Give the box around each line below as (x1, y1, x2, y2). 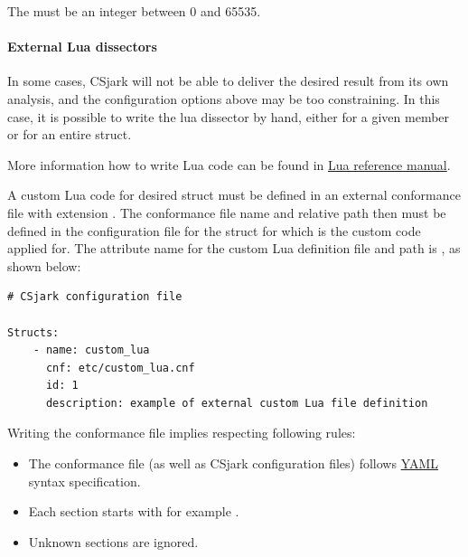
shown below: (7, 256, 81, 275)
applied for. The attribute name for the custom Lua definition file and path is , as (7, 239, 461, 258)
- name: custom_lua (33, 344, 150, 357)
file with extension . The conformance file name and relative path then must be (7, 203, 446, 222)
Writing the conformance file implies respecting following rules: (7, 423, 356, 442)
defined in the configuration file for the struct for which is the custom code (7, 221, 421, 240)
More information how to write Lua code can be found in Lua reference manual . (7, 155, 451, 174)
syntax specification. (28, 471, 141, 490)
